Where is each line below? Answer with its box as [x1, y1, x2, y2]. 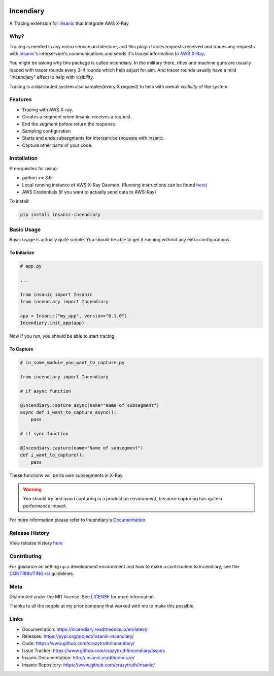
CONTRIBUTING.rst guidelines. [9, 570, 75, 576]
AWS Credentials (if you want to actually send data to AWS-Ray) [22, 189, 157, 195]
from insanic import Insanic [20, 292, 93, 297]
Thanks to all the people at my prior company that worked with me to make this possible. [9, 603, 195, 609]
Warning [23, 487, 42, 493]
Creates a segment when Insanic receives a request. [22, 114, 132, 120]
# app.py [20, 263, 42, 269]
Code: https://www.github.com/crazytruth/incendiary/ [22, 640, 135, 647]
